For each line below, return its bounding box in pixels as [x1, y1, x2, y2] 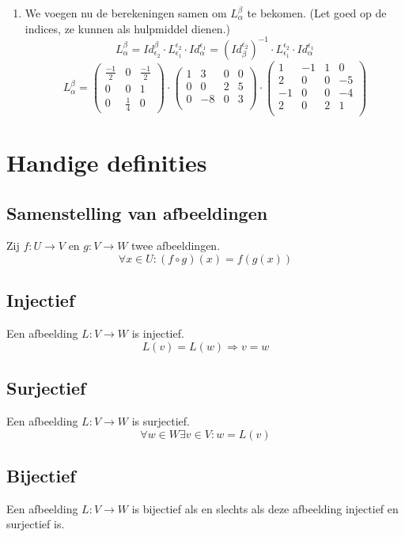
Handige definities [6, 146, 207, 179]
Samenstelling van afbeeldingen [6, 200, 268, 225]
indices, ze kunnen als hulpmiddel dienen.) [25, 20, 230, 36]
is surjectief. [131, 413, 190, 429]
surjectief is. [6, 516, 65, 532]
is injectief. [131, 325, 184, 342]
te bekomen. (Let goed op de [247, 5, 387, 21]
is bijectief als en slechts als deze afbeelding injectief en [131, 500, 399, 516]
